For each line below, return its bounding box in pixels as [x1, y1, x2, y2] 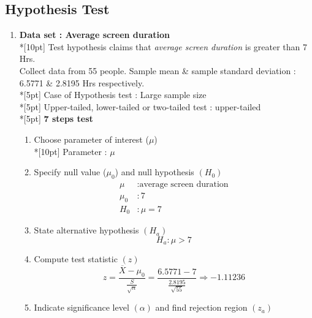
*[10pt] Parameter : [34, 145, 107, 157]
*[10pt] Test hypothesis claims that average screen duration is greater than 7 [19, 40, 308, 53]
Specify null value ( [34, 165, 107, 178]
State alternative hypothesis [34, 224, 139, 237]
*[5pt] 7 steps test [19, 112, 93, 125]
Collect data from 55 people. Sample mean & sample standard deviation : [19, 64, 296, 77]
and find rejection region [155, 301, 248, 314]
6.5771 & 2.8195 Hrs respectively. [19, 76, 145, 89]
